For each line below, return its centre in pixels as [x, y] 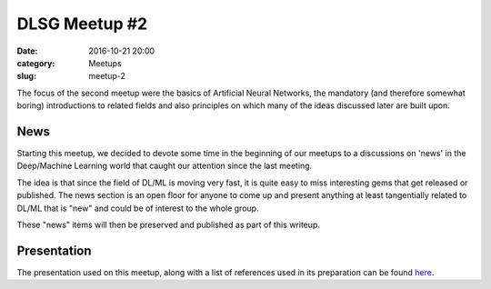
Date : [27, 51]
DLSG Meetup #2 [82, 24]
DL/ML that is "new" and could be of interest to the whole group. [138, 208]
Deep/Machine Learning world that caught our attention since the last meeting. [165, 166]
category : [36, 63]
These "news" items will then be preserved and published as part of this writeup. [168, 224]
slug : [26, 76]
